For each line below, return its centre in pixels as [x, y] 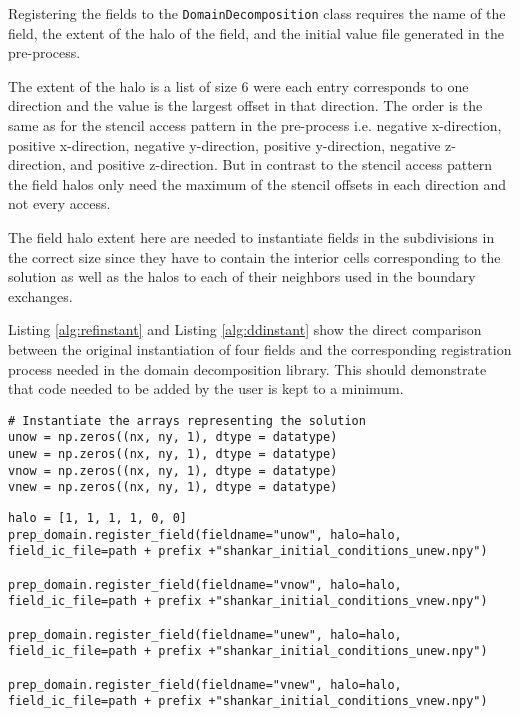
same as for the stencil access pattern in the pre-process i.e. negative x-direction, [255, 125]
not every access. [59, 203]
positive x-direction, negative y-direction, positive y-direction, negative [224, 144]
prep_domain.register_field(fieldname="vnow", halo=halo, [205, 584]
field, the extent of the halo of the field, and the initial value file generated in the [256, 32]
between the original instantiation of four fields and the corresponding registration [260, 348]
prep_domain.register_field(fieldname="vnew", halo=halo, [205, 684]
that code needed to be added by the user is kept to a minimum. [206, 388]
